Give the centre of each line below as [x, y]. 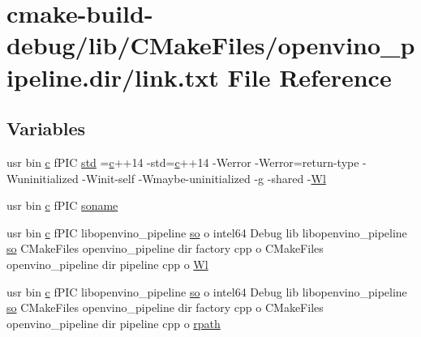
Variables [46, 128]
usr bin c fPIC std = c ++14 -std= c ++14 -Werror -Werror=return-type [183, 162]
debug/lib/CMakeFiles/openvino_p [211, 45]
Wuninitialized [43, 178]
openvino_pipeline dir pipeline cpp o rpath [114, 323]
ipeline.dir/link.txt [113, 77]
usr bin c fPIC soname [62, 205]
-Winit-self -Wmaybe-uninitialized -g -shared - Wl [204, 178]
